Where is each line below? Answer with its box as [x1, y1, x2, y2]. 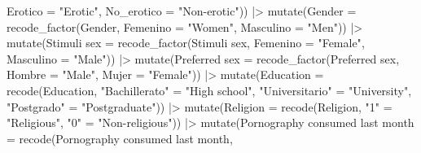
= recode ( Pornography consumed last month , [7, 129, 233, 146]
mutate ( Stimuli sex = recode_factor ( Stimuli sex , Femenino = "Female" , [7, 34, 365, 51]
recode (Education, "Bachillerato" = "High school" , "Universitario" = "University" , [7, 81, 412, 98]
